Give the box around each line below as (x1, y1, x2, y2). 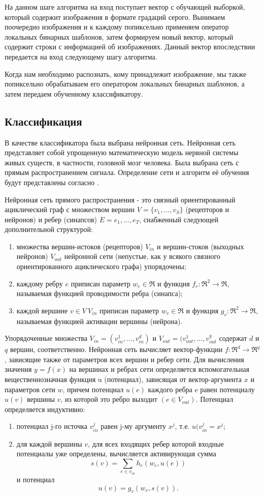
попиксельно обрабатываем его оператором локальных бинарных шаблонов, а (5, 78, 245, 89)
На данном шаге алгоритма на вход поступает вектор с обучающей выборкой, (5, 2, 245, 12)
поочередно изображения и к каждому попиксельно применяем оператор (5, 21, 229, 32)
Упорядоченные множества (5, 333, 87, 343)
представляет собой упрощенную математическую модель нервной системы (5, 147, 239, 158)
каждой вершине (16, 305, 68, 315)
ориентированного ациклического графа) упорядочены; (16, 261, 186, 272)
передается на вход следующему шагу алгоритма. (5, 51, 157, 62)
